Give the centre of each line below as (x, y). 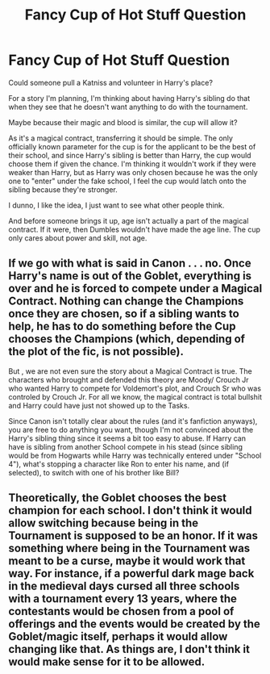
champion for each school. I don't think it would (130, 511)
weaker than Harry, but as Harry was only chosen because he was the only (133, 172)
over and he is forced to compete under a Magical (135, 289)
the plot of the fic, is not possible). (96, 352)
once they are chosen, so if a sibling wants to (124, 314)
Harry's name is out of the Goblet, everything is (130, 276)
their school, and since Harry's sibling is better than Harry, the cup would (130, 155)
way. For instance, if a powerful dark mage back (131, 574)
